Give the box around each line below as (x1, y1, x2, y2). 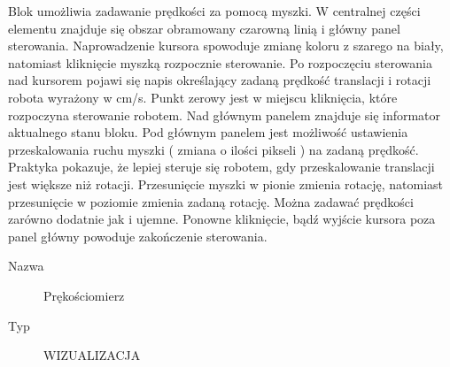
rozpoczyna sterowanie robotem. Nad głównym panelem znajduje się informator (8, 105, 441, 124)
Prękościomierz (43, 286, 125, 304)
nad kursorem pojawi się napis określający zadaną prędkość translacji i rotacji (8, 71, 431, 89)
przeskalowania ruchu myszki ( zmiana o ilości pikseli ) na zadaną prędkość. (8, 140, 419, 158)
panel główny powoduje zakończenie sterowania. (8, 226, 268, 245)
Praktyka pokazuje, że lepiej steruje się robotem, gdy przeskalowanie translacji (8, 157, 435, 176)
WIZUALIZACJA (43, 346, 141, 364)
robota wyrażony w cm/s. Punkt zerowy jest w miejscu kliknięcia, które (8, 88, 398, 106)
